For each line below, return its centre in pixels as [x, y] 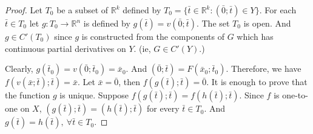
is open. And [267, 23]
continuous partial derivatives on [66, 48]
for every [163, 108]
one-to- [295, 95]
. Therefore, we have [264, 69]
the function [28, 95]
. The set [213, 23]
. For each [278, 10]
